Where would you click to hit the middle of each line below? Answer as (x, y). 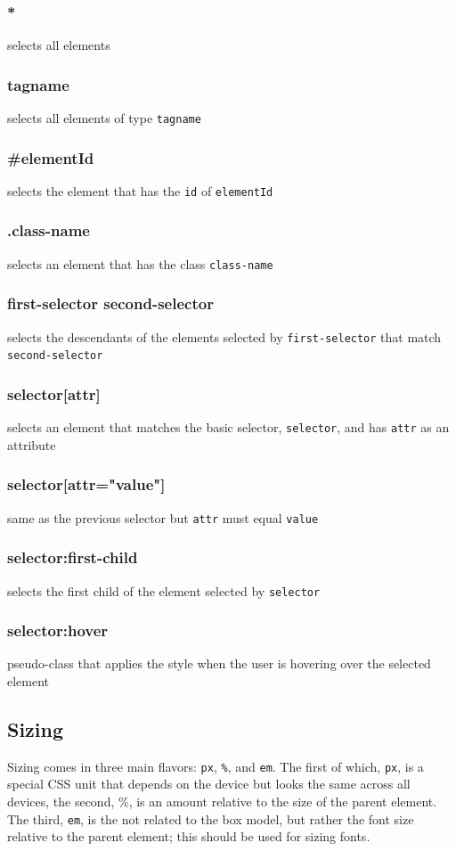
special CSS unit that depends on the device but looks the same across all (209, 784)
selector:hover (58, 630)
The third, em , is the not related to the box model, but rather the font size (211, 818)
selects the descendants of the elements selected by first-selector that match (224, 336)
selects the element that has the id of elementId (140, 190)
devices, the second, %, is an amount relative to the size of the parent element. (222, 802)
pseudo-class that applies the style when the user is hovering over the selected (219, 663)
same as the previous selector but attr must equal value (163, 517)
